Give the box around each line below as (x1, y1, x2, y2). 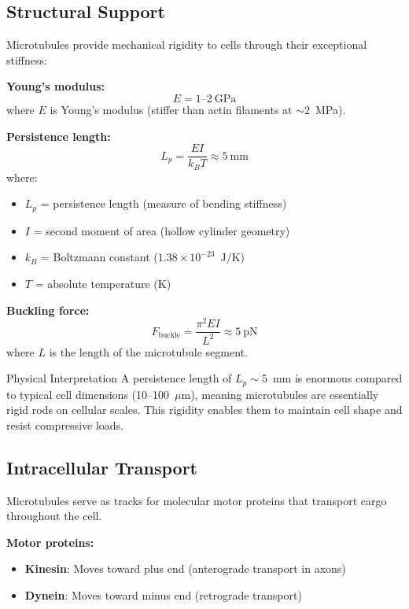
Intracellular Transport (6, 455, 197, 479)
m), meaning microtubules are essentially (181, 386, 379, 402)
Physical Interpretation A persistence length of (6, 370, 232, 386)
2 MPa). (304, 101, 346, 117)
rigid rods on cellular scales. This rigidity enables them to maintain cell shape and (6, 401, 403, 418)
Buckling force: (6, 301, 90, 318)
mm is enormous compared (272, 370, 403, 386)
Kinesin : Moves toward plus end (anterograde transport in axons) (24, 560, 346, 577)
